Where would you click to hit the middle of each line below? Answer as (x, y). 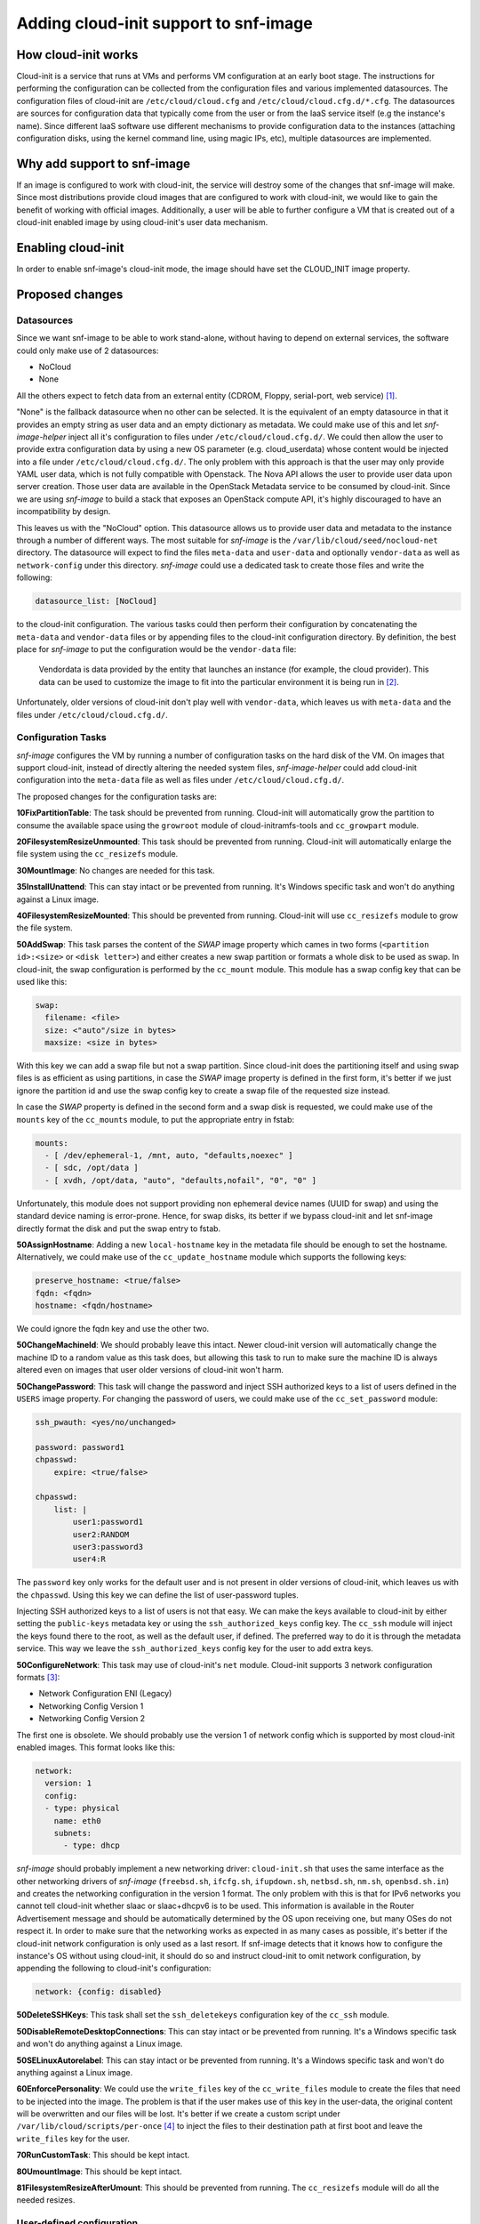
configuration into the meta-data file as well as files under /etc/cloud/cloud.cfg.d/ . (180, 780)
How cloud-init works (77, 55)
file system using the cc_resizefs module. (97, 854)
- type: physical (82, 1809)
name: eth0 (77, 1821)
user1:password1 (108, 1522)
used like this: (42, 981)
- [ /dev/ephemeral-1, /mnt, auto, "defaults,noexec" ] (169, 1155)
